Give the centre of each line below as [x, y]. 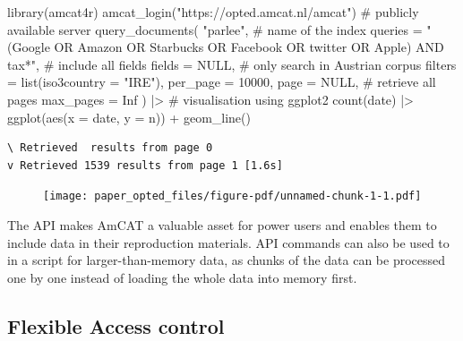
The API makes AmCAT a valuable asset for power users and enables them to [222, 225]
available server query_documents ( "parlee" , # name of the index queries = [215, 29]
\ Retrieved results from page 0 [110, 148]
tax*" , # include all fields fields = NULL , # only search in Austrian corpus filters [232, 64]
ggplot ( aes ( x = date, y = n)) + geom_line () [129, 117]
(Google [29, 47]
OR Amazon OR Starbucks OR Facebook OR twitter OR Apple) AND [249, 47]
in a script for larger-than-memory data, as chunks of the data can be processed [227, 260]
